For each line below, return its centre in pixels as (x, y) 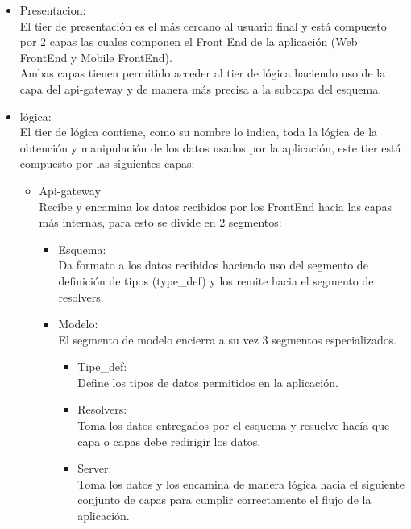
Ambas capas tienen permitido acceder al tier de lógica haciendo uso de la (203, 73)
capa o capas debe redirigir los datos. (169, 441)
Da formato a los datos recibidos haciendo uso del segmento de (213, 265)
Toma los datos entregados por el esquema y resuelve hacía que (234, 425)
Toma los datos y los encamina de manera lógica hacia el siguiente (241, 483)
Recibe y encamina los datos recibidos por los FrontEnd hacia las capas (216, 206)
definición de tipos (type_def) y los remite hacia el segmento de (216, 280)
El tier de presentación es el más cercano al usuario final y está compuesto (203, 25)
